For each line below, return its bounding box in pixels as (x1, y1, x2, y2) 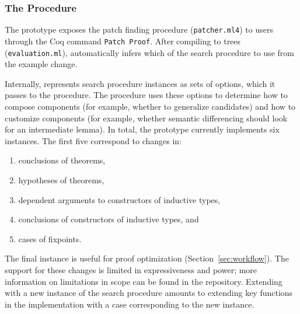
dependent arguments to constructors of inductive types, (18, 193, 221, 205)
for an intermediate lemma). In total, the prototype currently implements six (5, 123, 280, 135)
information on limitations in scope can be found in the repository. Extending (5, 275, 282, 287)
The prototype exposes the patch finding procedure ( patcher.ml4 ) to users (5, 23, 273, 36)
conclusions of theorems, (18, 154, 106, 166)
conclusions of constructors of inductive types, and (18, 213, 199, 225)
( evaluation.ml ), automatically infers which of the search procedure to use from (5, 46, 295, 58)
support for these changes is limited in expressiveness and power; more (5, 263, 257, 275)
